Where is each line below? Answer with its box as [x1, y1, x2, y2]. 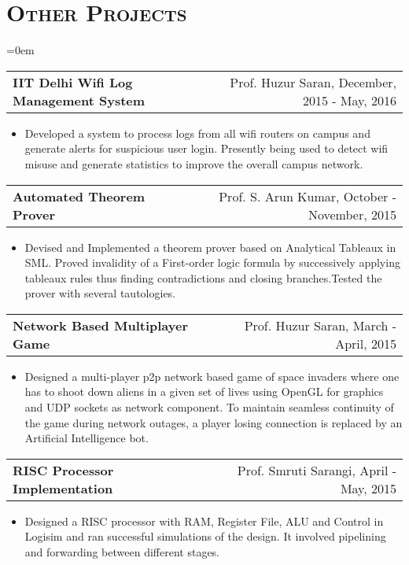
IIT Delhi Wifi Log [13, 72, 133, 91]
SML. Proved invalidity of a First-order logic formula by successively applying [24, 254, 400, 271]
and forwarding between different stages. [24, 544, 220, 560]
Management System [13, 90, 146, 109]
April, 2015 [335, 334, 396, 353]
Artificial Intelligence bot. [24, 430, 149, 446]
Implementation [13, 478, 113, 497]
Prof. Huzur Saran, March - [244, 316, 396, 334]
